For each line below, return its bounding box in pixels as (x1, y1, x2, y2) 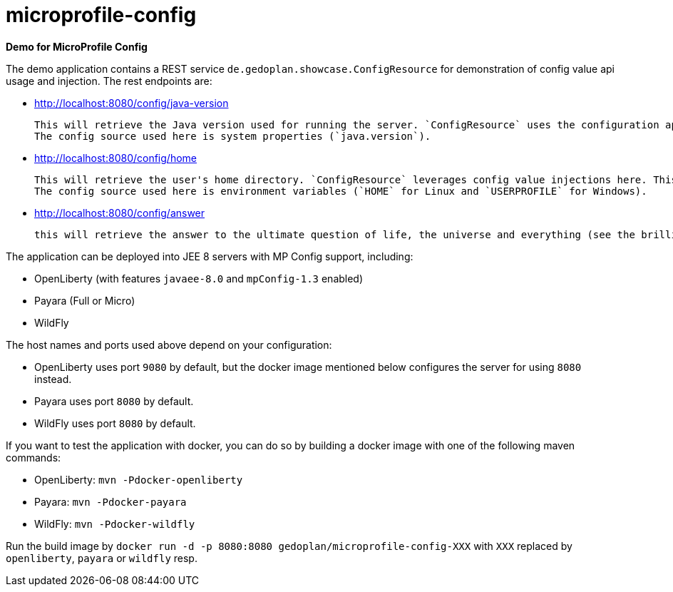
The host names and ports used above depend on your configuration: (6, 338, 332, 351)
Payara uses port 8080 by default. (34, 394, 194, 407)
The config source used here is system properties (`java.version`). (34, 130, 431, 142)
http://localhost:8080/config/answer (34, 206, 205, 219)
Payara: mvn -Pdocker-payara (34, 495, 187, 508)
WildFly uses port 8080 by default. (34, 417, 196, 429)
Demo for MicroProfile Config (6, 40, 148, 53)
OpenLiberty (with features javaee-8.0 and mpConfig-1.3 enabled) (34, 272, 364, 285)
